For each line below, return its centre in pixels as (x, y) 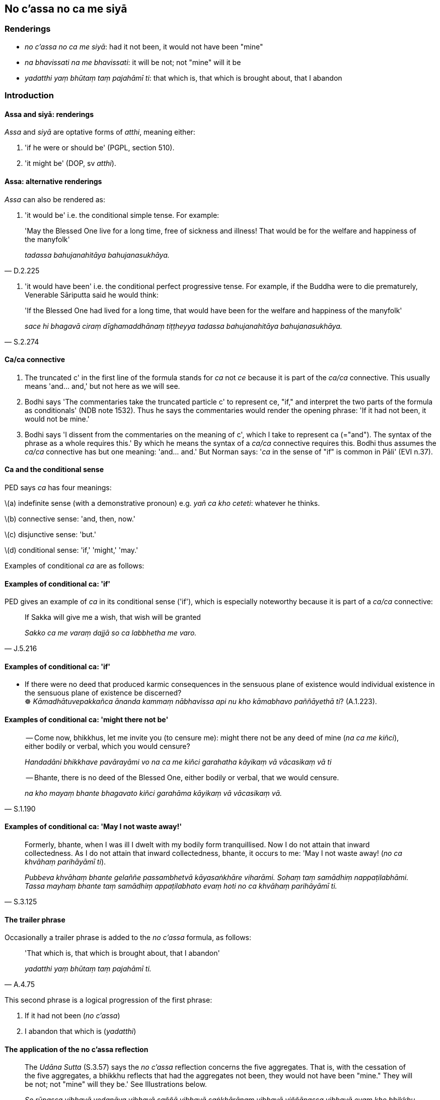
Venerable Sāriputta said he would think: (92, 295)
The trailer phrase (35, 919)
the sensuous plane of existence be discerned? (103, 693)
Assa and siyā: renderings (49, 114)
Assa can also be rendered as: (55, 199)
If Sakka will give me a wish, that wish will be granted (113, 617)
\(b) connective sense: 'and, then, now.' (70, 519)
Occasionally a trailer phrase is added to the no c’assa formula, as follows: (128, 938)
